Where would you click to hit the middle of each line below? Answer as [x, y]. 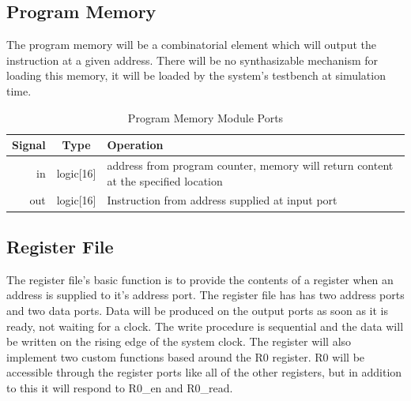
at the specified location [165, 180]
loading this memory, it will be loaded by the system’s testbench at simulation [196, 75]
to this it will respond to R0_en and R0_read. [120, 387]
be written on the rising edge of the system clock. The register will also [179, 341]
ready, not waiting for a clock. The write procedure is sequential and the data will [205, 326]
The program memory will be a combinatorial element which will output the [191, 45]
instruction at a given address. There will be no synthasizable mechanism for [192, 60]
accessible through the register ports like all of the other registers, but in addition [204, 372]
